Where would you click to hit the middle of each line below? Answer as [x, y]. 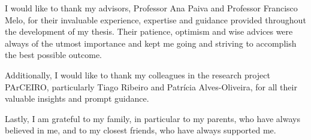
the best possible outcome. [53, 55]
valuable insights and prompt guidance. [77, 98]
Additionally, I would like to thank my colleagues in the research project [138, 74]
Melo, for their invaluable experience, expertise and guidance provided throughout [155, 19]
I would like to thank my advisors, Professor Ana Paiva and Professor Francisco [151, 8]
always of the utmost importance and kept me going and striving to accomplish [151, 43]
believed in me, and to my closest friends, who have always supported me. [141, 130]
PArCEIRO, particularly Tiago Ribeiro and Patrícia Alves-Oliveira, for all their [151, 86]
